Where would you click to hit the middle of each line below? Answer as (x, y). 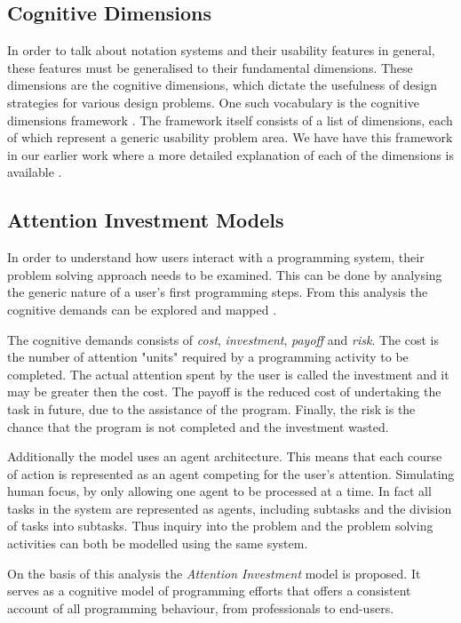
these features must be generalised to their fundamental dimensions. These (210, 67)
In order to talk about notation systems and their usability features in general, (221, 50)
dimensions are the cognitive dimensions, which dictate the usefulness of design (223, 85)
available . (35, 172)
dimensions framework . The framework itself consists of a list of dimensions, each (230, 120)
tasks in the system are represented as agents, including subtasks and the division (230, 508)
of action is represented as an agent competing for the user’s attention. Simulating (231, 473)
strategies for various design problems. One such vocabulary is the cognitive (213, 102)
